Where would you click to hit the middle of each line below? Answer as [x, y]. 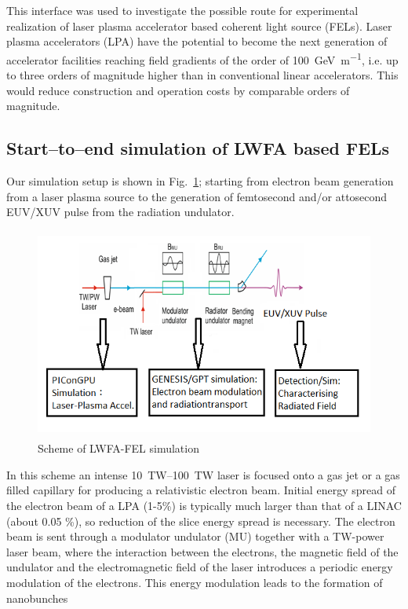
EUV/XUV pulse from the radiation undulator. [120, 212]
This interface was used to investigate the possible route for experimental [182, 10]
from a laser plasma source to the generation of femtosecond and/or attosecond [197, 196]
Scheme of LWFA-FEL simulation [118, 448]
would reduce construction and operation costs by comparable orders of [178, 90]
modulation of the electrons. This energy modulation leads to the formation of [195, 582]
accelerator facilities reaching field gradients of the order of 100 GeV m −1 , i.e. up [202, 58]
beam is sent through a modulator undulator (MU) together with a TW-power [195, 536]
